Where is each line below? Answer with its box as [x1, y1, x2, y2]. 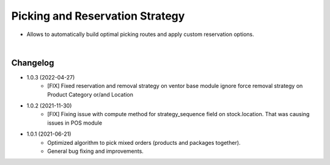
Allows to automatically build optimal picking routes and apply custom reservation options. [26, 31, 254, 38]
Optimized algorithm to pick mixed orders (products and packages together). [47, 139, 241, 146]
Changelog [11, 57, 54, 68]
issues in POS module [47, 119, 103, 127]
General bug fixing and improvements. [47, 147, 144, 155]
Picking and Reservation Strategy [11, 9, 185, 23]
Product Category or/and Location [47, 90, 134, 98]
